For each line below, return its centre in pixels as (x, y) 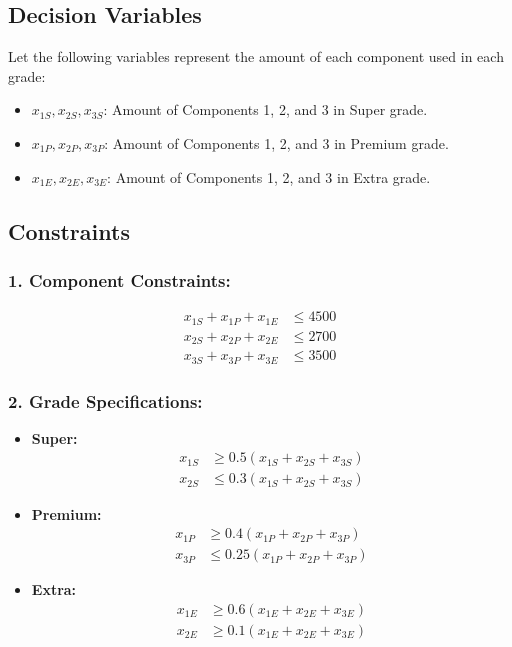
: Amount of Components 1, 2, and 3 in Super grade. (265, 109)
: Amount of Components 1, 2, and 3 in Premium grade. (276, 142)
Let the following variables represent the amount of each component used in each (256, 56)
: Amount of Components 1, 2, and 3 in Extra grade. (269, 176)
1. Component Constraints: (119, 279)
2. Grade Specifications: (105, 400)
